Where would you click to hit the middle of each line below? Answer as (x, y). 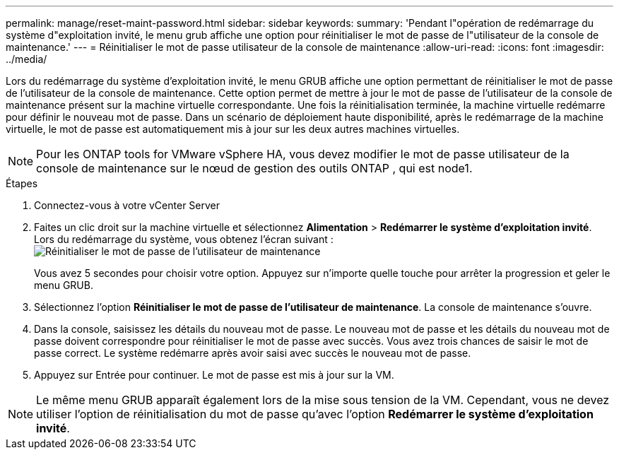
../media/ (26, 59)
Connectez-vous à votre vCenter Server (127, 205)
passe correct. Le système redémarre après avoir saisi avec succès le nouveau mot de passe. (253, 353)
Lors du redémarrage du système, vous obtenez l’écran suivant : (184, 239)
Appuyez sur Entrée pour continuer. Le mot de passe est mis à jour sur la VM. (214, 375)
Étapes (22, 183)
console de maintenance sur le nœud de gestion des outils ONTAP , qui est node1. (254, 168)
